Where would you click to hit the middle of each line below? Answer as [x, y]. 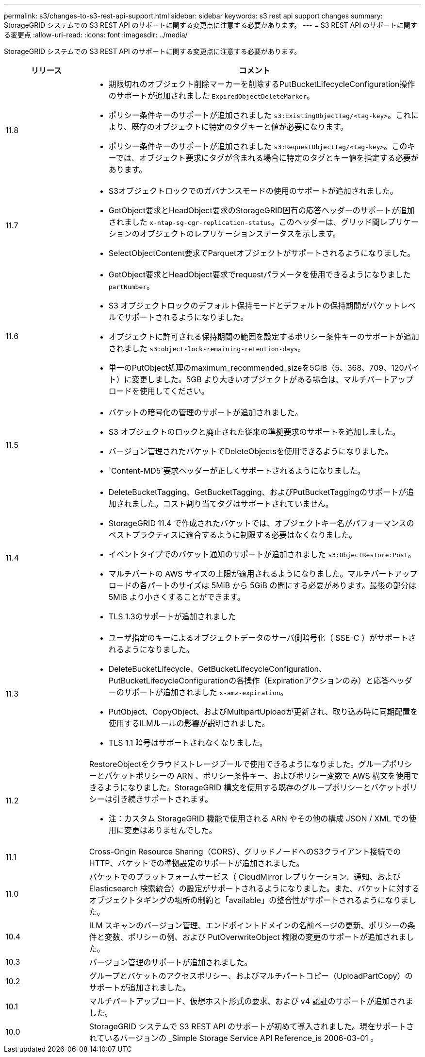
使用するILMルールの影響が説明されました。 [189, 723]
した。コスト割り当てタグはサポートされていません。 [236, 504]
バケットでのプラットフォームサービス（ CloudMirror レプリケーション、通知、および [245, 877]
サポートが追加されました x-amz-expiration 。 [206, 692]
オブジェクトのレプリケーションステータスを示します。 [240, 234]
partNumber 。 [131, 286]
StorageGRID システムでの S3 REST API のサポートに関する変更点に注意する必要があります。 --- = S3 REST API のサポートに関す [211, 25]
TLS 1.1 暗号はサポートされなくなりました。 [188, 743]
